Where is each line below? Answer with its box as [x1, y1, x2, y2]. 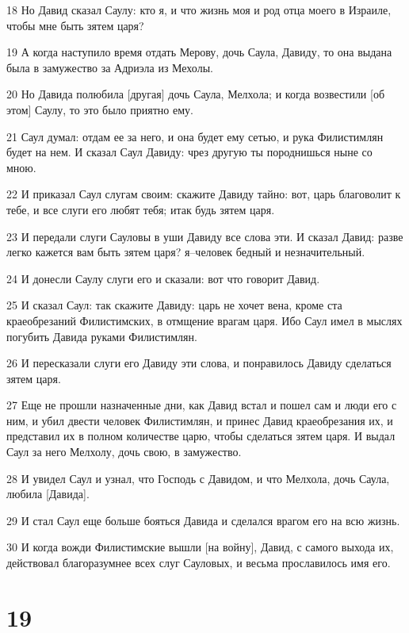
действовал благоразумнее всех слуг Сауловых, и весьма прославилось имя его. [6, 554, 391, 571]
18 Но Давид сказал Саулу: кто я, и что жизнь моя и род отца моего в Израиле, [6, 2, 392, 17]
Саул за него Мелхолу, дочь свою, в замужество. [6, 443, 242, 460]
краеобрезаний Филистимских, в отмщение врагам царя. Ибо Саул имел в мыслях [6, 312, 403, 328]
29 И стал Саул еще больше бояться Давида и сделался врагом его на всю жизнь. [6, 512, 400, 528]
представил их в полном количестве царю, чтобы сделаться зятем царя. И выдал [6, 428, 396, 444]
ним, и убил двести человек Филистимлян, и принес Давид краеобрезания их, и [6, 412, 393, 428]
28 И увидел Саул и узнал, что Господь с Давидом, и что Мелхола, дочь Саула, [6, 470, 390, 486]
